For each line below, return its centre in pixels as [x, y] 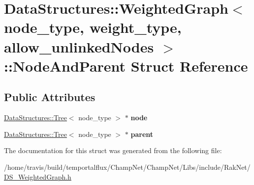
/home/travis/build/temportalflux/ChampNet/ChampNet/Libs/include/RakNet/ [127, 167]
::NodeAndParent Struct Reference [126, 66]
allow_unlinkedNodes [79, 46]
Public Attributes [50, 97]
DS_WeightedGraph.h [38, 176]
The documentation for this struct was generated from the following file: [113, 150]
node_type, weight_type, [93, 27]
